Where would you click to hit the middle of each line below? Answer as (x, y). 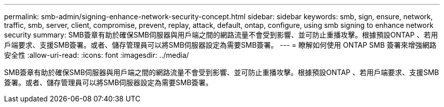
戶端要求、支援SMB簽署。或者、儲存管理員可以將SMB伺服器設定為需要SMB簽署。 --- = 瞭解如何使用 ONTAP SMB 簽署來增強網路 (220, 45)
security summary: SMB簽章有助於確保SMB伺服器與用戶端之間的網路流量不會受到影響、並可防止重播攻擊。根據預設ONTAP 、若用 (221, 35)
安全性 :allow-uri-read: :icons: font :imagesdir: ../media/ (97, 55)
